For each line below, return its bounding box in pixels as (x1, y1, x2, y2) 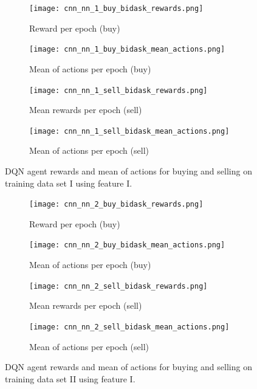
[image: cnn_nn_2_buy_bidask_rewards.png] (29, 200, 204, 209)
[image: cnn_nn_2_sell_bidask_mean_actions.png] (29, 322, 230, 331)
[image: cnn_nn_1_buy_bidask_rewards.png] (29, 4, 204, 13)
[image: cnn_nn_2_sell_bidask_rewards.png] (29, 281, 208, 291)
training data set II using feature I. (5, 372, 135, 385)
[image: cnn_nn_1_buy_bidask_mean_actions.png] (29, 45, 225, 54)
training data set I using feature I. (5, 176, 132, 189)
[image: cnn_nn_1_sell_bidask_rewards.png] (29, 86, 208, 95)
